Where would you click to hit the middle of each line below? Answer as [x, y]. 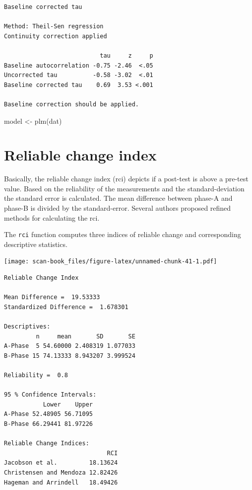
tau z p [126, 55]
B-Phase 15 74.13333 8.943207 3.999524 [70, 356]
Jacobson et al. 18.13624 [61, 463]
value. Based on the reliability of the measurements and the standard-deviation [124, 188]
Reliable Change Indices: [47, 444]
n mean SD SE [86, 336]
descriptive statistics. [36, 244]
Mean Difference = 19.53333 [52, 297]
